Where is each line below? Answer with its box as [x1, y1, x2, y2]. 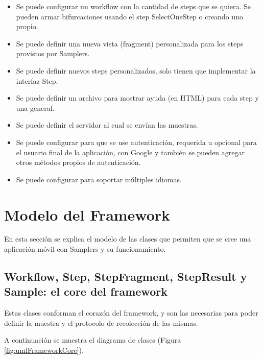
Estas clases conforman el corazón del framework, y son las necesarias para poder [4, 307, 258, 318]
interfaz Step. [16, 75, 58, 86]
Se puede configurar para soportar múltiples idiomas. [16, 174, 182, 184]
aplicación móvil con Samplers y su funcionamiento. [4, 244, 166, 254]
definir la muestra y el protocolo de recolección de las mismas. [4, 317, 198, 328]
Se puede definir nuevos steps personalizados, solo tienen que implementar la [16, 65, 256, 76]
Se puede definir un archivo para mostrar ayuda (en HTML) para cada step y [16, 92, 259, 103]
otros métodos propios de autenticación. [16, 157, 141, 167]
